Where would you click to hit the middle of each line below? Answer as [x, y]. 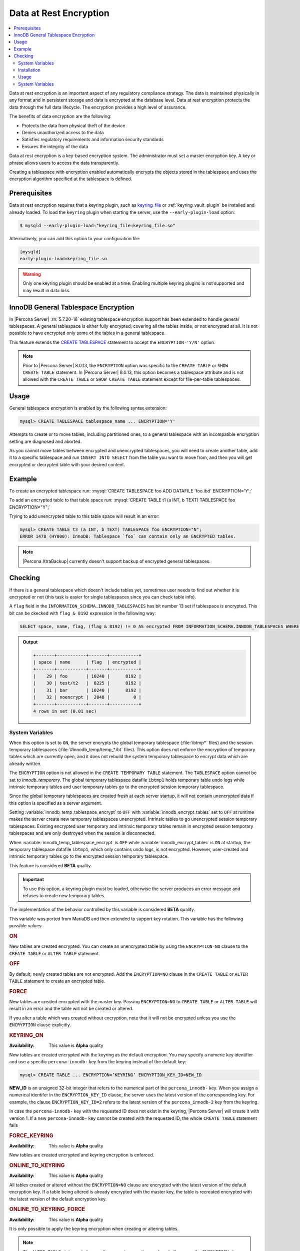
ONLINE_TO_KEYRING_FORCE [47, 1209]
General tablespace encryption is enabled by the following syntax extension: [88, 408]
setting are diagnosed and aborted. [45, 441]
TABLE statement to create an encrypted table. [57, 981]
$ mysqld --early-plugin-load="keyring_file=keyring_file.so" [97, 225]
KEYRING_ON [26, 1035]
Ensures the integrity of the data [55, 146]
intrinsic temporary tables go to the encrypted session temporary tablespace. [89, 856]
